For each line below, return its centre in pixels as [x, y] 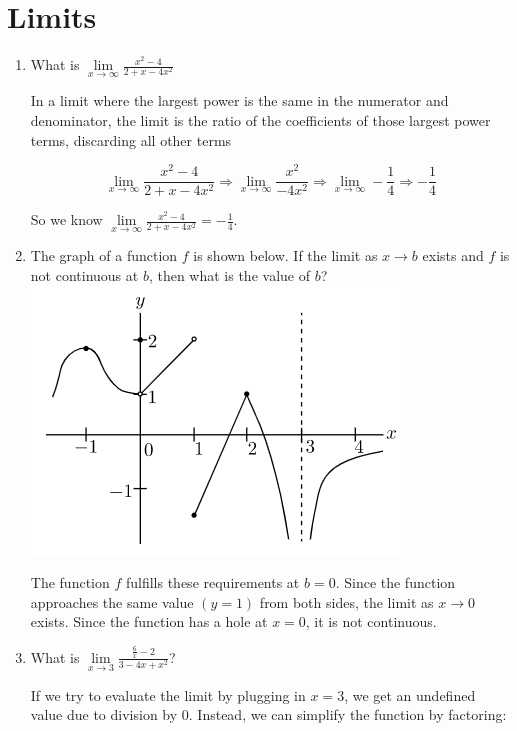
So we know [66, 219]
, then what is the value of [229, 275]
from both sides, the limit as [346, 601]
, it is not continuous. [371, 621]
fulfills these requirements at [212, 582]
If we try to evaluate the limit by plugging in [168, 694]
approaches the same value [112, 601]
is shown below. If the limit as [285, 255]
